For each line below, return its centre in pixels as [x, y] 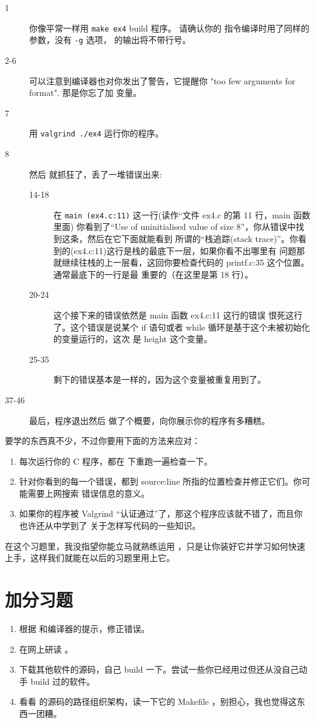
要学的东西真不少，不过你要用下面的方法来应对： [103, 441]
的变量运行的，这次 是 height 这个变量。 [133, 339]
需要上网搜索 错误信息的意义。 [89, 493]
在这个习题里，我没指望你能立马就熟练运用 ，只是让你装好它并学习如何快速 [155, 546]
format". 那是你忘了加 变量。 [86, 92]
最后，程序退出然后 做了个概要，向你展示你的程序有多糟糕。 [150, 420]
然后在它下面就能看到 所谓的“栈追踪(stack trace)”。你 [192, 238]
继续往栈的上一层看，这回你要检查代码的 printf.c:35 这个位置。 [185, 262]
